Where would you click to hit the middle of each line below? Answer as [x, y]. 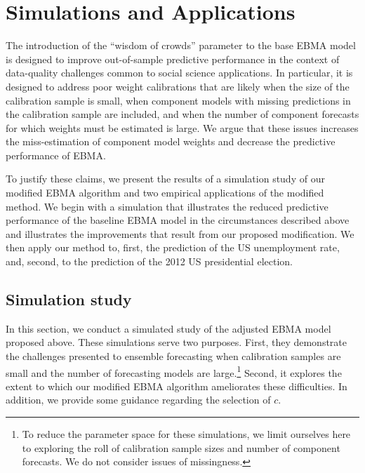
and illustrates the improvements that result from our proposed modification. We [180, 233]
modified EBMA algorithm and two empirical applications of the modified [165, 193]
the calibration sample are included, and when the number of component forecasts [182, 114]
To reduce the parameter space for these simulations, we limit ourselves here [186, 434]
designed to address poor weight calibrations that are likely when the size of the [178, 86]
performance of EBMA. [56, 155]
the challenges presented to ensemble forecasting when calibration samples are [173, 356]
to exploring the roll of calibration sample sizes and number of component [181, 447]
